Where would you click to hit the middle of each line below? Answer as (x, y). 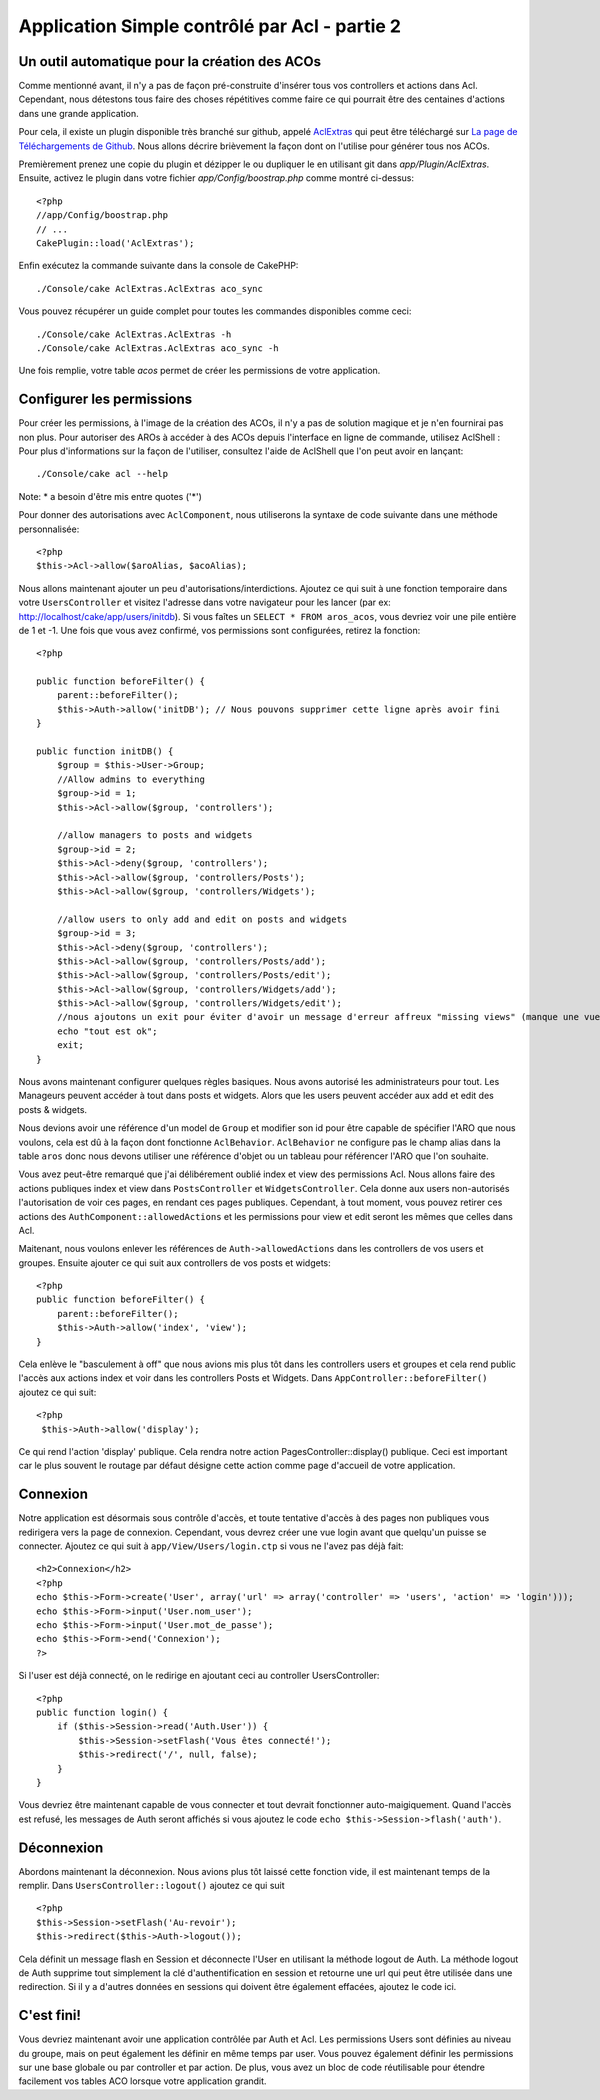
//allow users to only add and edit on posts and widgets (202, 919)
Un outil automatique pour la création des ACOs (170, 61)
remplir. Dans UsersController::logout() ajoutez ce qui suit (151, 1886)
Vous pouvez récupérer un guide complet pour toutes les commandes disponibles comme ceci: (215, 311)
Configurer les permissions (105, 399)
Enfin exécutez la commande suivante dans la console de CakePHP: (158, 266)
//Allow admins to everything (130, 779)
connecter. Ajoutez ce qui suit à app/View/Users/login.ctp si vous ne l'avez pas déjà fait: (211, 1546)
